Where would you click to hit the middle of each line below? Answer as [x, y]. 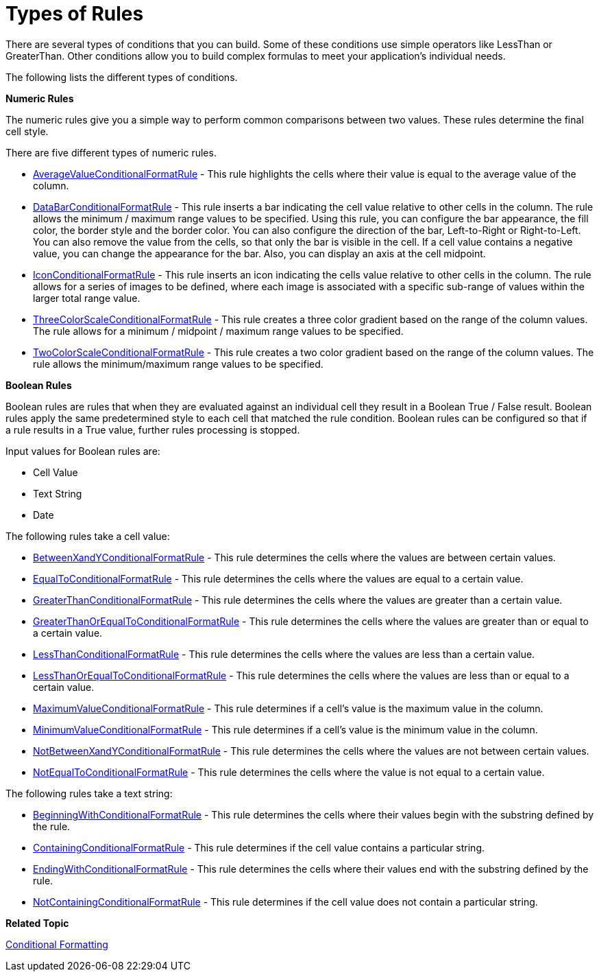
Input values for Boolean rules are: [83, 451]
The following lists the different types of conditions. [122, 77]
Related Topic [37, 923]
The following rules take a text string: [89, 793]
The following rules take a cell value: [88, 536]
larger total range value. [87, 298]
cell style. [27, 131]
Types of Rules [75, 14]
